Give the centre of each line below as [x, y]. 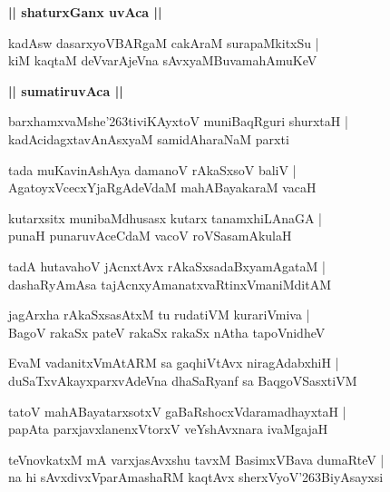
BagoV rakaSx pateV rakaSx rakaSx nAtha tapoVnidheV [167, 332]
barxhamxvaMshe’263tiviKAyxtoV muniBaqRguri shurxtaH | [178, 121]
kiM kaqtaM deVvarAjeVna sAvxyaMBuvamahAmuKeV [163, 60]
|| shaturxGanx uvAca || [85, 12]
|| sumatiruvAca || [66, 90]
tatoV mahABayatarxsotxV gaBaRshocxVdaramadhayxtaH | [177, 411]
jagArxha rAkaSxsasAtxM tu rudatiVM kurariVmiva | [159, 315]
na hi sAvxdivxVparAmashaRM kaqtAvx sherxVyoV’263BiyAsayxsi [196, 477]
